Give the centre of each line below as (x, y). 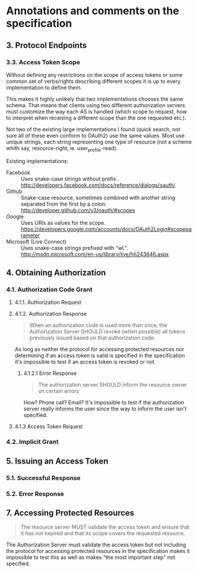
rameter (30, 235)
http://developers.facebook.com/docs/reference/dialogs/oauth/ (98, 185)
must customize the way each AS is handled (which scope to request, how (97, 111)
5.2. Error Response (35, 494)
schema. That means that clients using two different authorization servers (96, 105)
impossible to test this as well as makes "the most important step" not (91, 558)
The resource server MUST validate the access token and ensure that (105, 527)
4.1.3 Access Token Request (49, 426)
